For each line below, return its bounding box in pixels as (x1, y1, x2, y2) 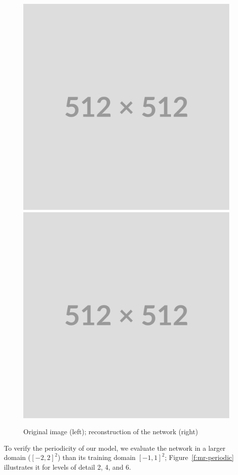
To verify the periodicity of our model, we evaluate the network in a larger (4, 442, 226, 453)
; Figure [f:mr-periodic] (165, 452, 234, 462)
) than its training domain (57, 452, 136, 462)
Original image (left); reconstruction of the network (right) (23, 426, 198, 437)
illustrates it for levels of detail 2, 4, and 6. (4, 461, 131, 472)
